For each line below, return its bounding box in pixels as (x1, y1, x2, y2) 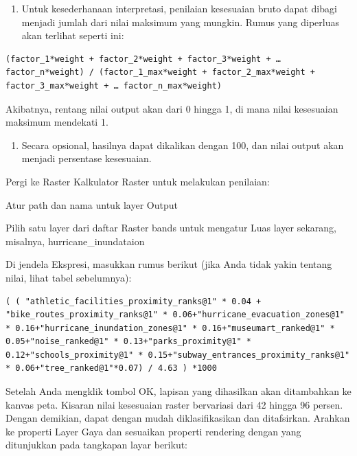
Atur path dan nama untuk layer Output (5, 197, 178, 212)
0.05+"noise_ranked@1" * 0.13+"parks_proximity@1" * (5, 337, 251, 347)
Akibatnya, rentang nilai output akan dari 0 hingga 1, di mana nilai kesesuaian (5, 101, 338, 115)
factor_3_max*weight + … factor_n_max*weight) (5, 80, 222, 91)
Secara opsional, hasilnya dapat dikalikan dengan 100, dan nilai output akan (21, 137, 344, 152)
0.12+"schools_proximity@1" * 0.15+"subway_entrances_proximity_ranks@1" (5, 350, 350, 360)
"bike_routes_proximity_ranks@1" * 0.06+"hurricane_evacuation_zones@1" (5, 310, 345, 320)
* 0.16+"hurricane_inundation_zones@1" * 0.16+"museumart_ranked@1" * (5, 323, 335, 333)
